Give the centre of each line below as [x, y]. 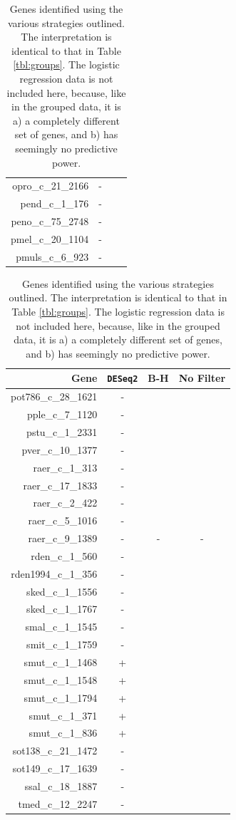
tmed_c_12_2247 [58, 803]
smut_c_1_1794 [61, 697]
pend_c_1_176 [55, 203]
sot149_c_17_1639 [55, 768]
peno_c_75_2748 [50, 221]
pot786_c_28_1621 [54, 396]
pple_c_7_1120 [62, 414]
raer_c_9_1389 [63, 538]
